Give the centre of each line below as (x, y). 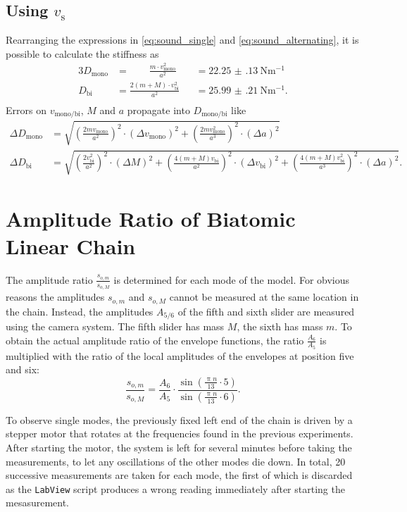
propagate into (158, 110)
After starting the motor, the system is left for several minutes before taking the (179, 448)
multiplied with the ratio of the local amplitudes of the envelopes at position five (180, 355)
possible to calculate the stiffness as (82, 53)
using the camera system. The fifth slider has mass (115, 326)
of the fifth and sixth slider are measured (266, 311)
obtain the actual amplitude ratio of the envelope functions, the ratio (155, 340)
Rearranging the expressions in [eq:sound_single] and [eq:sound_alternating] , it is (182, 40)
